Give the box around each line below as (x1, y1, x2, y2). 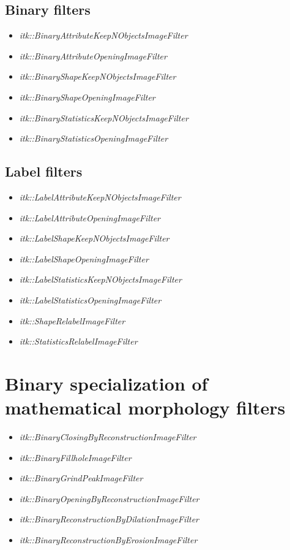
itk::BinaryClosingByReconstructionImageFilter (19, 430, 196, 443)
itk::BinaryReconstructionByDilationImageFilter (19, 513, 199, 525)
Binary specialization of (5, 370, 208, 395)
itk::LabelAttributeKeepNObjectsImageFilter (19, 190, 181, 203)
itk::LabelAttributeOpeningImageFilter (19, 211, 160, 224)
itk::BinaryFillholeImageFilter (19, 451, 132, 464)
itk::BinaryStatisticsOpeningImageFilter (19, 132, 168, 145)
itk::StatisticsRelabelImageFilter (19, 335, 138, 348)
